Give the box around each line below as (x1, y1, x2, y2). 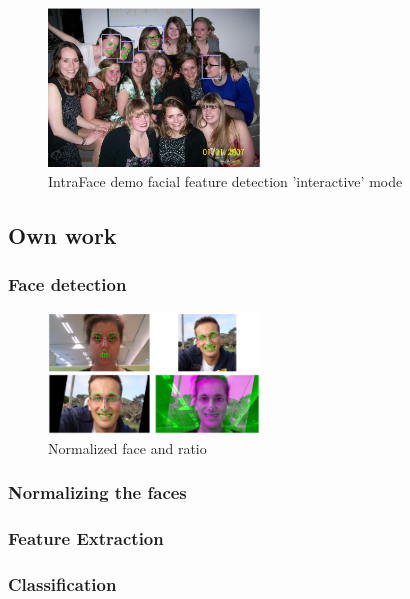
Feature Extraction (8, 526, 164, 551)
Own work (8, 219, 117, 250)
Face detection (8, 272, 127, 297)
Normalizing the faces (8, 480, 187, 505)
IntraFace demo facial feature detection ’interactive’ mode (48, 170, 403, 191)
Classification (8, 571, 117, 596)
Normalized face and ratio (48, 437, 207, 458)
